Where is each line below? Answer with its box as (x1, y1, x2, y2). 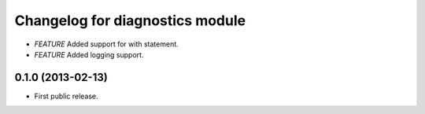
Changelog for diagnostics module (14, 12, 246, 29)
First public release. (34, 91, 98, 101)
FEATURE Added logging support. (34, 50, 144, 59)
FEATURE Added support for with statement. (34, 39, 179, 49)
